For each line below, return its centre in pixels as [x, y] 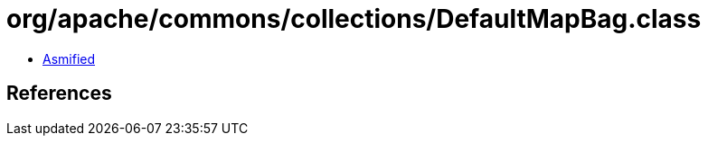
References [59, 94]
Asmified [69, 58]
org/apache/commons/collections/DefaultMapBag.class [354, 19]
